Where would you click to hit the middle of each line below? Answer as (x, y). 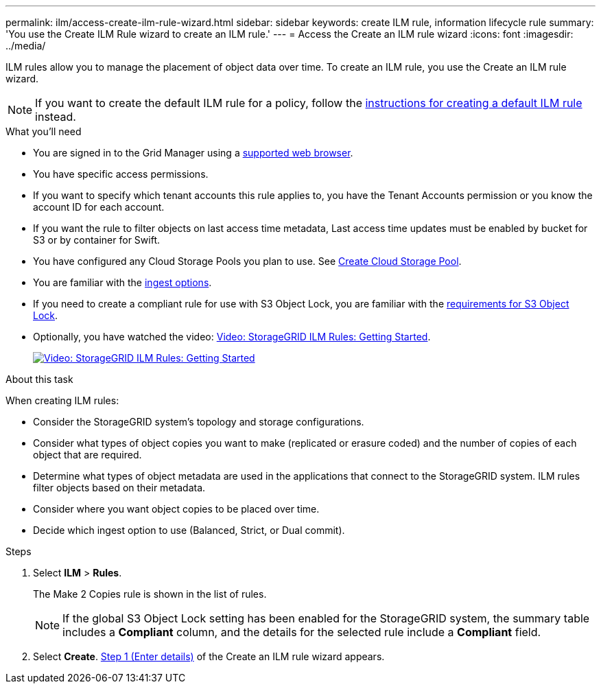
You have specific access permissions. (121, 174)
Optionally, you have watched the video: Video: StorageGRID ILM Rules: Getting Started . (232, 337)
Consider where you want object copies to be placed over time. (176, 509)
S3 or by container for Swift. (97, 240)
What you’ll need (44, 131)
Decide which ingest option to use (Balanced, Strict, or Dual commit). (189, 530)
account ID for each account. (99, 207)
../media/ (26, 46)
